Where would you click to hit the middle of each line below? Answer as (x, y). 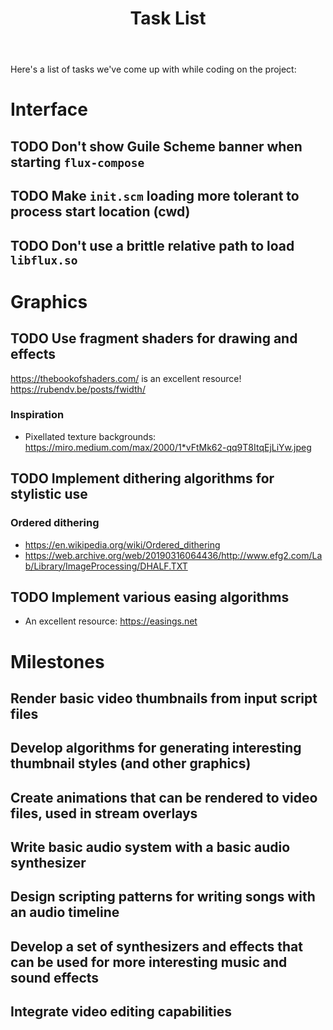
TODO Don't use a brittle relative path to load (152, 245)
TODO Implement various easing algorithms (150, 597)
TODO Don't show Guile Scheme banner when (156, 146)
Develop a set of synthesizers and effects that (156, 946)
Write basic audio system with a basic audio (150, 847)
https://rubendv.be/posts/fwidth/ (78, 389)
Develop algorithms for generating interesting (156, 748)
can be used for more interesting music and (149, 962)
